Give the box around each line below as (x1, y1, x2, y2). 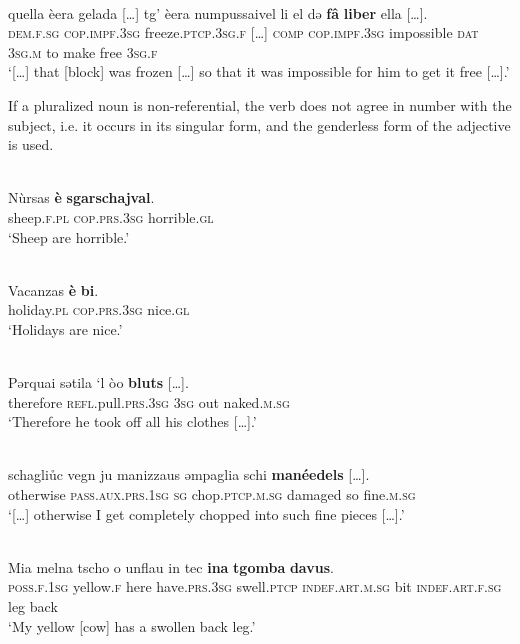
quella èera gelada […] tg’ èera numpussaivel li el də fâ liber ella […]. (8, 2, 428, 23)
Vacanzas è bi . (8, 279, 99, 300)
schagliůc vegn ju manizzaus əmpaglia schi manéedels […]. (8, 464, 370, 485)
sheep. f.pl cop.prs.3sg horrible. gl (8, 206, 214, 227)
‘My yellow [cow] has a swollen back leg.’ (8, 615, 256, 636)
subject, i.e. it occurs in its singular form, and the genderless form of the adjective (8, 114, 511, 135)
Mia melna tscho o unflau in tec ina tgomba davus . (8, 556, 334, 577)
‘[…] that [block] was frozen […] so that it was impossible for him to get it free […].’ (8, 61, 510, 82)
